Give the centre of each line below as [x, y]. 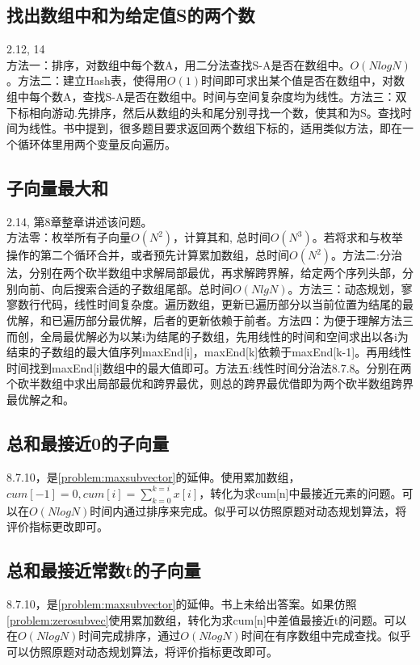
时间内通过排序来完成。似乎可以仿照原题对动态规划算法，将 [248, 510]
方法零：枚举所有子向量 [69, 237]
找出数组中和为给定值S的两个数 [131, 15]
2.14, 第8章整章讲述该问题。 [80, 221]
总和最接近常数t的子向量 [104, 570]
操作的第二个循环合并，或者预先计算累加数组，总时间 [148, 255]
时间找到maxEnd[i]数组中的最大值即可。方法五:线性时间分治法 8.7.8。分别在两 [209, 367]
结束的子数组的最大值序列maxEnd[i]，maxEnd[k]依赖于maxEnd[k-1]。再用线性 [209, 352]
